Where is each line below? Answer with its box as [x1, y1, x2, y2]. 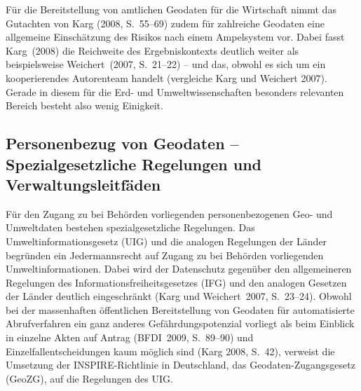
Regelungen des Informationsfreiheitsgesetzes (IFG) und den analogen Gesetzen [6, 275, 347, 289]
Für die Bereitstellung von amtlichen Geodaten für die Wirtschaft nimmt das [6, 2, 336, 16]
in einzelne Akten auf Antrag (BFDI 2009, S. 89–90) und [6, 330, 254, 345]
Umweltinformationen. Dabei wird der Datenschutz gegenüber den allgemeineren [6, 261, 352, 276]
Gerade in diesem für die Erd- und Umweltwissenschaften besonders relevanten [6, 84, 344, 99]
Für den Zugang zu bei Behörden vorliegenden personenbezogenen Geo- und [6, 206, 333, 221]
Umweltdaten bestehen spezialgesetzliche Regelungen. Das [6, 220, 255, 235]
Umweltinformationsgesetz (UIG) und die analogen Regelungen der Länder [6, 233, 327, 248]
